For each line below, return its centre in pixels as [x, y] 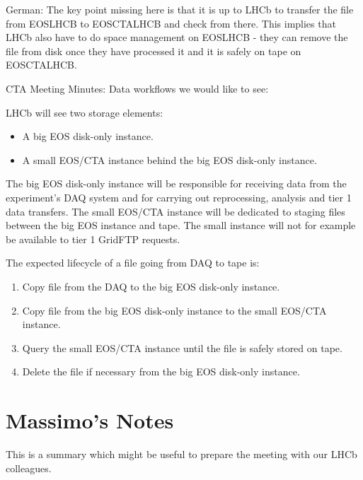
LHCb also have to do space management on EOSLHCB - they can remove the [177, 37]
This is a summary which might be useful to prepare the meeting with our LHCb [181, 454]
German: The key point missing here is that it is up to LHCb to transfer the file [180, 9]
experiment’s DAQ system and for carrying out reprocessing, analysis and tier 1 [179, 197]
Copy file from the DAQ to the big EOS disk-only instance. [151, 286]
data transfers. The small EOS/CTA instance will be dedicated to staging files [175, 211]
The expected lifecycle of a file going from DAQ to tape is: [133, 263]
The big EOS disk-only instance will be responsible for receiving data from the [176, 183]
